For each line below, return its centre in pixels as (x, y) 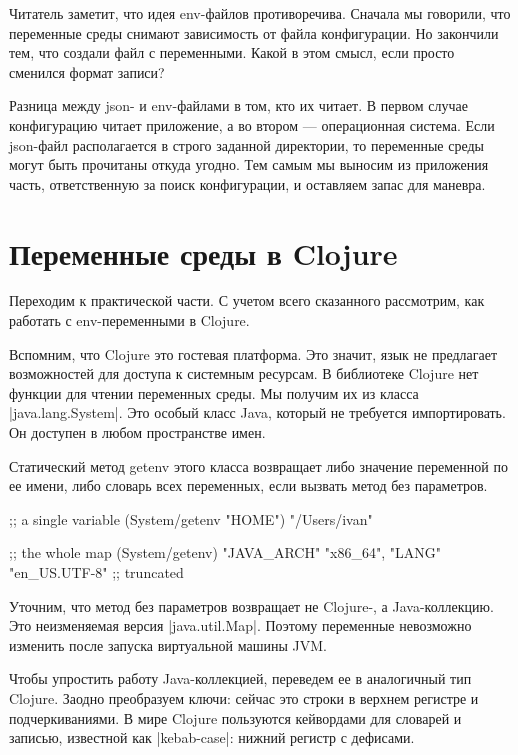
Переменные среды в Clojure (203, 252)
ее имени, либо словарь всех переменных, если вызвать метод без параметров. (248, 485)
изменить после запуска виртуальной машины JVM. (168, 644)
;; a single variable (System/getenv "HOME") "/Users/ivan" (191, 518)
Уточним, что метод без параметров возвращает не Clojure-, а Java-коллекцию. (251, 605)
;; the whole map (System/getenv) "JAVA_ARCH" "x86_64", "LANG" (225, 552)
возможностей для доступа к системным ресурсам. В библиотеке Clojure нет (244, 373)
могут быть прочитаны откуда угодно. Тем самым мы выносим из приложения (249, 164)
